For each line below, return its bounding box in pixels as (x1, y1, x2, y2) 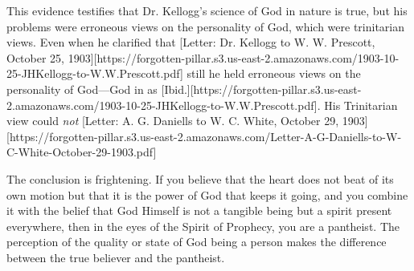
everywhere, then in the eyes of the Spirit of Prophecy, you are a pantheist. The (6, 217, 400, 234)
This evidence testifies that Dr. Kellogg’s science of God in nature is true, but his (6, 2, 408, 18)
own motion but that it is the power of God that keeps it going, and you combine (6, 186, 408, 203)
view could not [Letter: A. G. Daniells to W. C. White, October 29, (6, 112, 339, 129)
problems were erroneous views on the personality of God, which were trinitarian (6, 18, 404, 34)
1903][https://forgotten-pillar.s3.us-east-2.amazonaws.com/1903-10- (68, 49, 400, 66)
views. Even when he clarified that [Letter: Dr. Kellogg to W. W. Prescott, (6, 34, 375, 51)
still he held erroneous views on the (187, 65, 361, 82)
